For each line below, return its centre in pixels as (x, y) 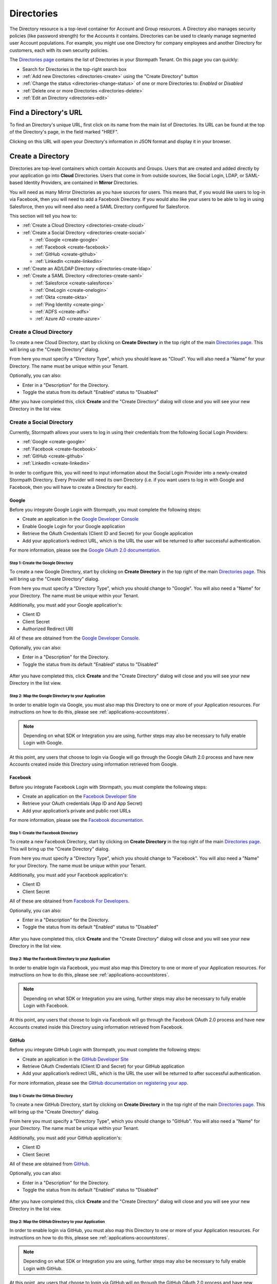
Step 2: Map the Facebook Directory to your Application (60, 959)
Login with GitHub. (43, 1268)
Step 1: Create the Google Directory (42, 563)
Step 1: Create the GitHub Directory (41, 1096)
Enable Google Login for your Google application (74, 526)
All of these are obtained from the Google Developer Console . (75, 638)
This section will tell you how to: (43, 216)
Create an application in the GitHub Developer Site (76, 1059)
